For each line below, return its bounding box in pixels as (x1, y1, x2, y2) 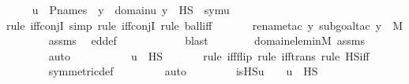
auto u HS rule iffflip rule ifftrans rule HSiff (48, 47, 370, 64)
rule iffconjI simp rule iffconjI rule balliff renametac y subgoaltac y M (6, 16, 403, 33)
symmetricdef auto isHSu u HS (48, 63, 318, 79)
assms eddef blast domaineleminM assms (48, 32, 365, 49)
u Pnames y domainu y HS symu (32, 2, 230, 17)
